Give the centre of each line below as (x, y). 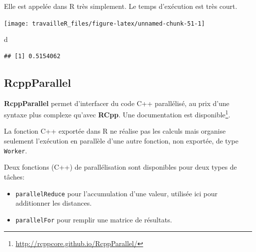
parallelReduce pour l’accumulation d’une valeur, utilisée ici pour (116, 193)
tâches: (14, 176)
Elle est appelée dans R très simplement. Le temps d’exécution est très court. (121, 6)
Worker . (16, 150)
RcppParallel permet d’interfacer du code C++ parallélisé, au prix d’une (117, 103)
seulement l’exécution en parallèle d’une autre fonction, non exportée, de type (121, 141)
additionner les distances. (54, 203)
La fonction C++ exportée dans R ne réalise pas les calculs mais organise (115, 131)
